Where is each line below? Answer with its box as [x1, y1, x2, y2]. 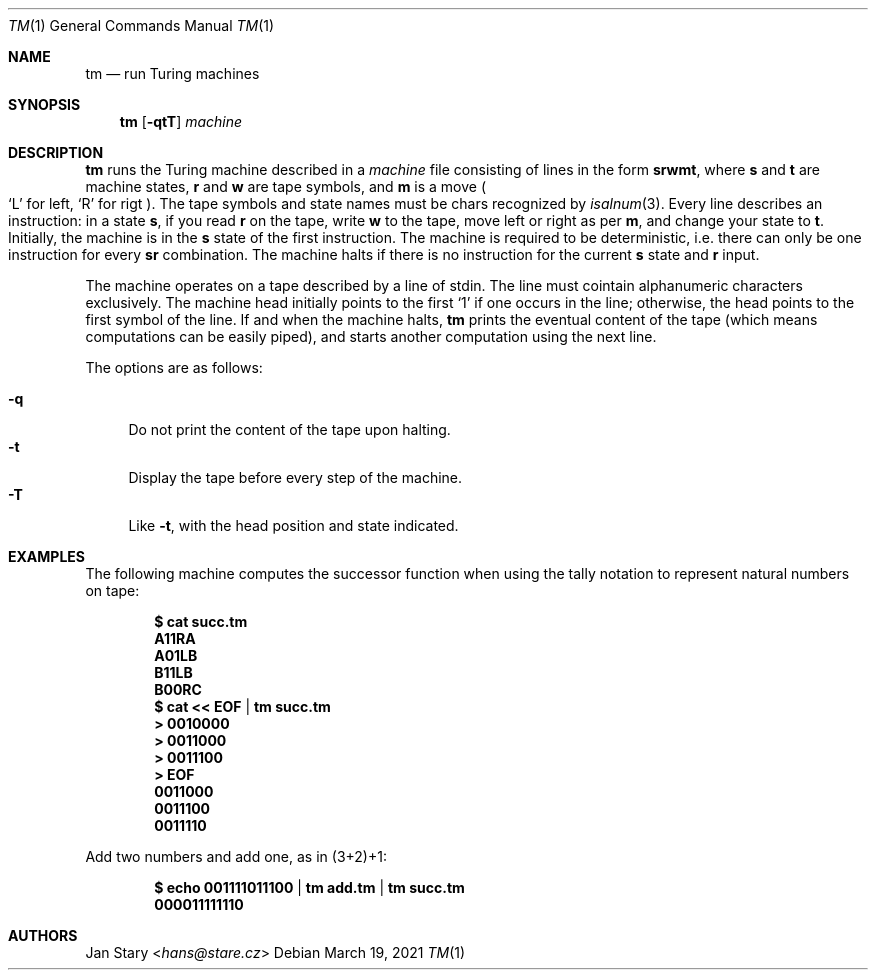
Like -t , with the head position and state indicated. [128, 517, 459, 534]
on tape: [85, 582, 140, 599]
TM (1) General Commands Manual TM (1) [8, 17, 275, 34]
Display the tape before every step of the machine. [128, 469, 463, 486]
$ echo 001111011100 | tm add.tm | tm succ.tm [154, 879, 465, 896]
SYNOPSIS [8, 96, 81, 113]
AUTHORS [8, 927, 78, 944]
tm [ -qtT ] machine [119, 113, 243, 130]
